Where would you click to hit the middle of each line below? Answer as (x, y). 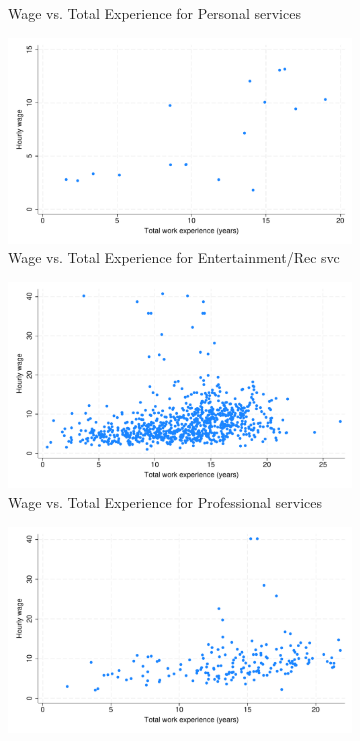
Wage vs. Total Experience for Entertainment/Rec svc (174, 257)
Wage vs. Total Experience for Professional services (165, 501)
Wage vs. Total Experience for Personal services (154, 13)
